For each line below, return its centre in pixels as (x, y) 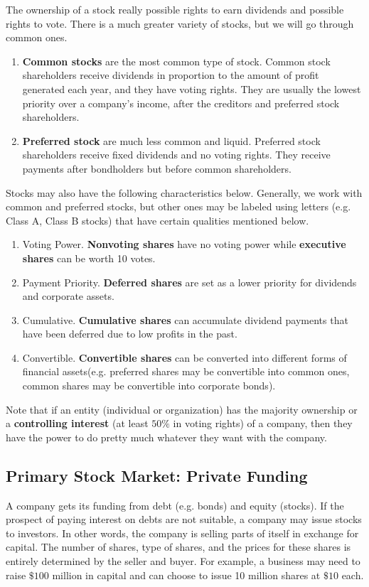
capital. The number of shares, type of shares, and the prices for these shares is (178, 547)
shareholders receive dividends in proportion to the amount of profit (171, 75)
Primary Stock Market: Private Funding (157, 475)
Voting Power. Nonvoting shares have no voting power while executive (184, 244)
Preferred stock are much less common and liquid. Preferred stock (171, 140)
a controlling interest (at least (77, 423)
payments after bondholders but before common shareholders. (157, 168)
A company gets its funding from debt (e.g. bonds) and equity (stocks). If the (175, 505)
